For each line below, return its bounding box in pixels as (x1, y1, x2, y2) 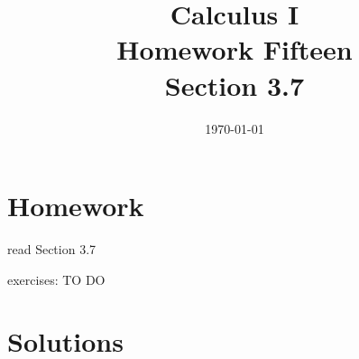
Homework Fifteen (116, 31, 353, 68)
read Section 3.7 (7, 240, 97, 259)
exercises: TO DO (7, 269, 106, 288)
